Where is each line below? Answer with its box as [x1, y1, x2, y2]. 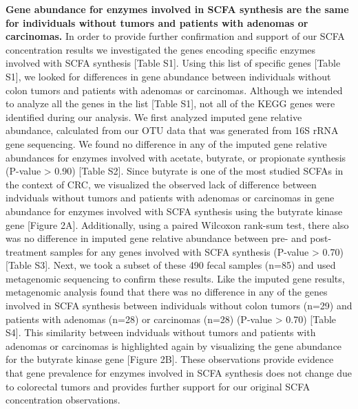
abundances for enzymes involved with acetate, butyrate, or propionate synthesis [6, 150, 346, 164]
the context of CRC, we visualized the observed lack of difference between [6, 177, 317, 191]
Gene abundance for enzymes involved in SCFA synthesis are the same [6, 2, 349, 16]
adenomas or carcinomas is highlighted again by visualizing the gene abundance [6, 338, 342, 353]
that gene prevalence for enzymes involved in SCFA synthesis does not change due [6, 366, 352, 380]
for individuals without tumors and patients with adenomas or [6, 15, 308, 30]
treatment [6, 244, 48, 258]
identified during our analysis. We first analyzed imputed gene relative [6, 109, 302, 124]
